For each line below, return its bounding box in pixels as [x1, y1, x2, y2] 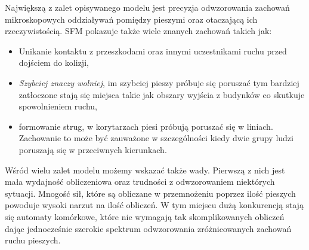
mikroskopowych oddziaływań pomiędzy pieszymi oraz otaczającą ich [5, 13, 258, 25]
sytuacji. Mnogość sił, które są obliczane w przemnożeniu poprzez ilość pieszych [5, 187, 296, 199]
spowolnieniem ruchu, [18, 100, 97, 112]
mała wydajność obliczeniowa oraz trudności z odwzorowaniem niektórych [5, 175, 275, 188]
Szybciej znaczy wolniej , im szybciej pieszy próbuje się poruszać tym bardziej [18, 76, 299, 89]
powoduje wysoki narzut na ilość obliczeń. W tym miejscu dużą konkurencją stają [5, 199, 304, 211]
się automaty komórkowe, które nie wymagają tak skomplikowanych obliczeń [5, 210, 285, 222]
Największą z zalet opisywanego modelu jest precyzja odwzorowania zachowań [5, 1, 290, 13]
